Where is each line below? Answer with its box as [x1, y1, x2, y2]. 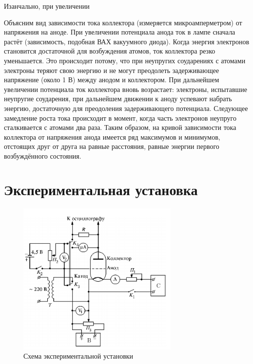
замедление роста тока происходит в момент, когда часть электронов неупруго [4, 112, 236, 123]
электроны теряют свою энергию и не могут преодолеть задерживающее [4, 65, 219, 75]
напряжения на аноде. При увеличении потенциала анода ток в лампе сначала [4, 27, 235, 37]
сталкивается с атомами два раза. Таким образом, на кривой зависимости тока [4, 122, 236, 132]
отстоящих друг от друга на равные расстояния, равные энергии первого [4, 141, 219, 151]
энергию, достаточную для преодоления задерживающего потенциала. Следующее [4, 103, 248, 113]
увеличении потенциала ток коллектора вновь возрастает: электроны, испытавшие [4, 84, 247, 94]
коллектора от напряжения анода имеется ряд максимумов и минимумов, [4, 131, 220, 142]
